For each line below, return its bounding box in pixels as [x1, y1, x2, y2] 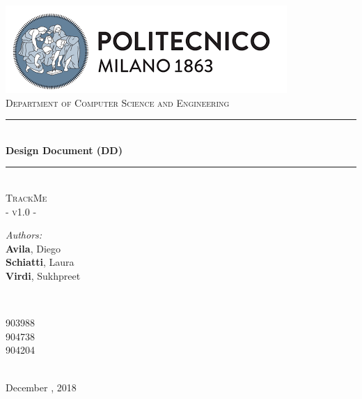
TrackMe [6, 190, 47, 204]
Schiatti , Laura [6, 255, 74, 269]
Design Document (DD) [6, 142, 123, 157]
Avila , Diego [6, 241, 61, 255]
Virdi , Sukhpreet [6, 268, 81, 283]
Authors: [6, 227, 42, 242]
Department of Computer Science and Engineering [6, 95, 230, 110]
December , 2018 [6, 379, 77, 394]
